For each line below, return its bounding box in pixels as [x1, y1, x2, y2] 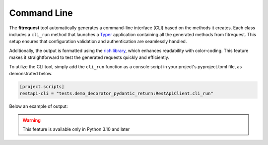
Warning [22, 117, 41, 123]
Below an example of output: [9, 103, 68, 109]
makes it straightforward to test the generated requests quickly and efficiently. [9, 54, 170, 60]
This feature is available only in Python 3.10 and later [22, 126, 130, 132]
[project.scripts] [19, 84, 65, 89]
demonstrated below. [9, 70, 53, 76]
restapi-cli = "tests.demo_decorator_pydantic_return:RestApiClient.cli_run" [19, 91, 213, 97]
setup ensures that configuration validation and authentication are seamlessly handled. [9, 39, 187, 45]
